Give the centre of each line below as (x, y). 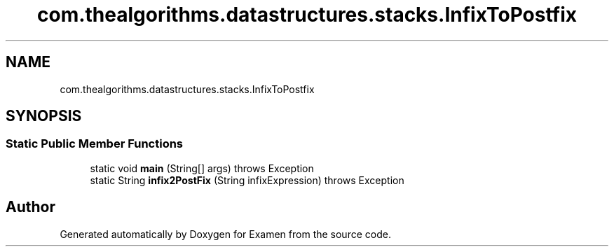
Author (30, 207)
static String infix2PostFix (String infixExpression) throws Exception (247, 180)
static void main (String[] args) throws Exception (202, 168)
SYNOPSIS (44, 116)
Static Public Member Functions (95, 144)
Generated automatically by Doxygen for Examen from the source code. (225, 234)
